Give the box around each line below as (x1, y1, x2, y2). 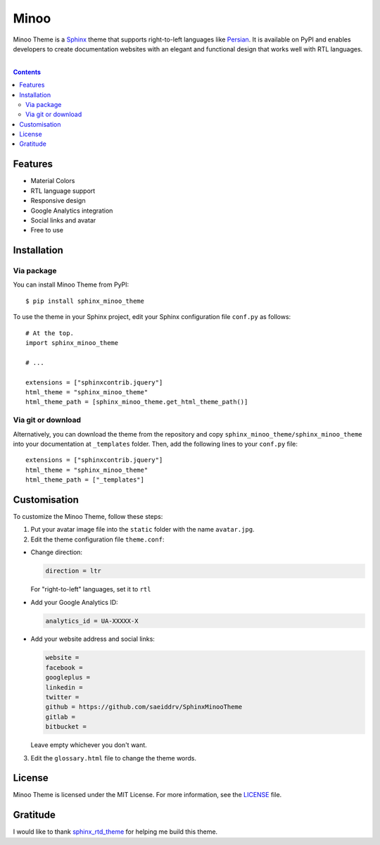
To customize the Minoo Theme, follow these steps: (13, 512, 163, 520)
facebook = (45, 663, 83, 672)
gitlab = (45, 713, 76, 721)
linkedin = (45, 683, 83, 691)
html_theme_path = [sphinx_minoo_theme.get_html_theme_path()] (25, 398, 248, 406)
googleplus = (45, 673, 91, 682)
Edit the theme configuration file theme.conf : (30, 535, 165, 544)
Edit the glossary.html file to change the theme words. (30, 753, 197, 762)
